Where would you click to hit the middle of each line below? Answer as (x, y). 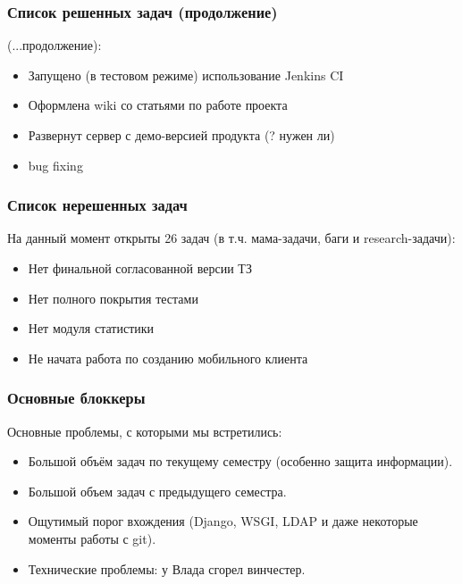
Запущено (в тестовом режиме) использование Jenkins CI (186, 75)
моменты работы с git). (92, 538)
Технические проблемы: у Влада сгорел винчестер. (167, 568)
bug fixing (55, 165)
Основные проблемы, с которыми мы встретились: (145, 431)
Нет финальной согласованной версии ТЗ (140, 268)
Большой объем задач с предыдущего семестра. (157, 491)
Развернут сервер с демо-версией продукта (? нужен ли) (181, 135)
